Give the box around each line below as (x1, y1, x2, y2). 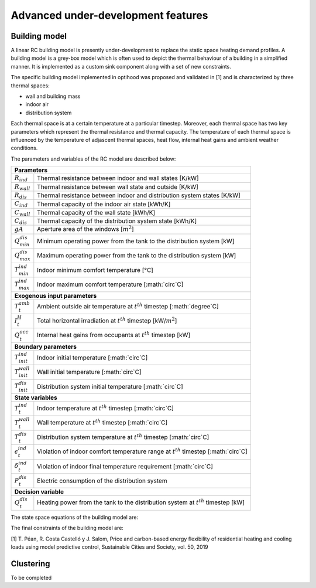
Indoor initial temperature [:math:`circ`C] (37, 354, 148, 362)
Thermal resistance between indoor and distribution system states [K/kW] (37, 191, 241, 199)
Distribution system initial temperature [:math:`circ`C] (37, 382, 184, 390)
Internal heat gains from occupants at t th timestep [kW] (37, 330, 191, 339)
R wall (14, 182, 30, 192)
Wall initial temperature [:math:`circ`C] (37, 368, 142, 376)
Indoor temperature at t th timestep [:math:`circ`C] (37, 403, 174, 412)
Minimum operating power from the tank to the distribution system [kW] (37, 237, 235, 246)
